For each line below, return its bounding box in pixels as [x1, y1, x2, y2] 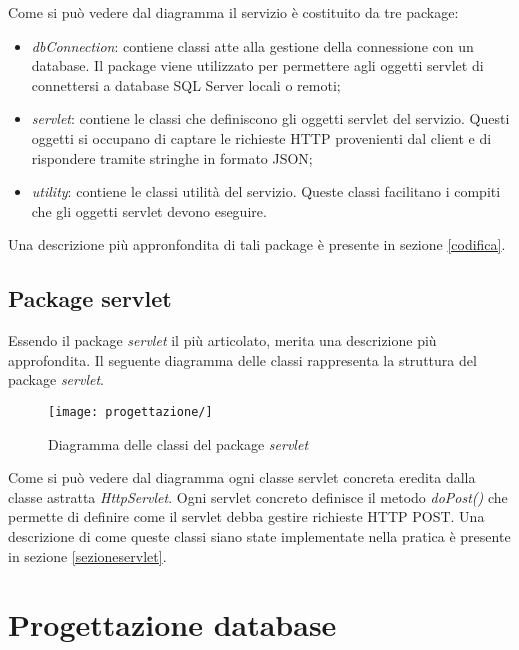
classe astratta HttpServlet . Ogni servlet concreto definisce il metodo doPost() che [8, 486, 508, 507]
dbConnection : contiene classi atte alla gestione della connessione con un [31, 35, 474, 56]
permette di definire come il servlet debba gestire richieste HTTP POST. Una [8, 506, 485, 527]
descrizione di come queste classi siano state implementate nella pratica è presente [8, 525, 511, 546]
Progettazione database [8, 604, 337, 645]
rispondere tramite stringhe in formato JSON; [31, 147, 313, 168]
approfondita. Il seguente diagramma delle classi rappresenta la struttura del [8, 349, 477, 370]
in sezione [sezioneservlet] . [8, 545, 167, 566]
